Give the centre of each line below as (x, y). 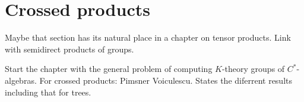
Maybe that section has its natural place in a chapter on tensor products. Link (148, 37)
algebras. (21, 80)
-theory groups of (253, 69)
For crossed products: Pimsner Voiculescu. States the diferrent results (166, 80)
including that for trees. (48, 92)
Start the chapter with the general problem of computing (109, 69)
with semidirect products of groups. (69, 49)
